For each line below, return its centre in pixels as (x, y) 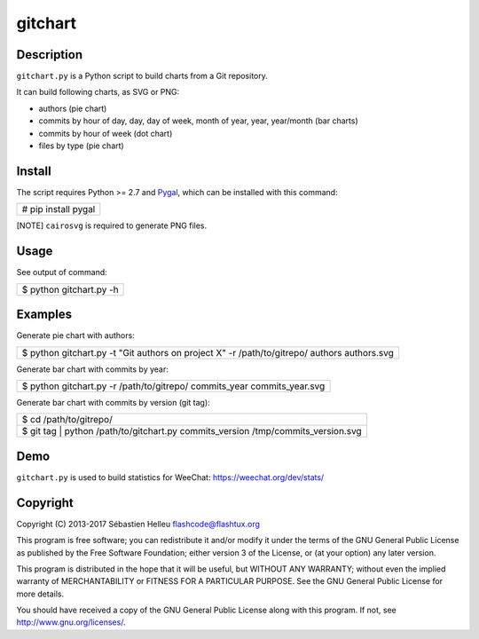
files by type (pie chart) (81, 146)
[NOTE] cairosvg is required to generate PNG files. (112, 225)
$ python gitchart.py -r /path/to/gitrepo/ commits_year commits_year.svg (173, 386)
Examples (44, 315)
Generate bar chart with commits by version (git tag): (113, 402)
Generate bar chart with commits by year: (92, 369)
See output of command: (62, 272)
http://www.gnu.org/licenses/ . (71, 622)
